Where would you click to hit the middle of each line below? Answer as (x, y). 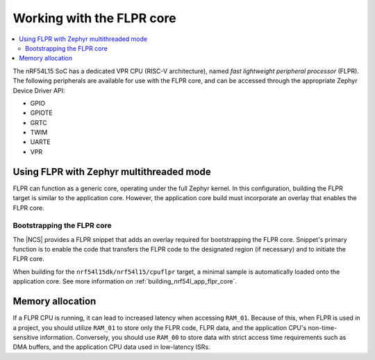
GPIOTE (41, 113)
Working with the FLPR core (94, 18)
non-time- (322, 327)
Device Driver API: (39, 90)
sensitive (26, 337)
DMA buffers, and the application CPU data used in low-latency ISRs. (111, 347)
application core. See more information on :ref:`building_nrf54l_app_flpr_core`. (125, 281)
